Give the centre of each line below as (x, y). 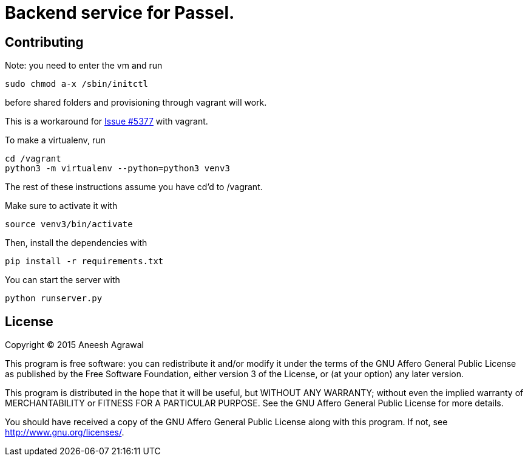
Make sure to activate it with (61, 206)
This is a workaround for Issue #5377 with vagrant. (107, 121)
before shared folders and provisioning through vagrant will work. (136, 103)
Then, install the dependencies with (76, 243)
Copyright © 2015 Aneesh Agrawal (74, 345)
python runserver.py (54, 299)
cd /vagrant (33, 159)
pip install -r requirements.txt (84, 261)
